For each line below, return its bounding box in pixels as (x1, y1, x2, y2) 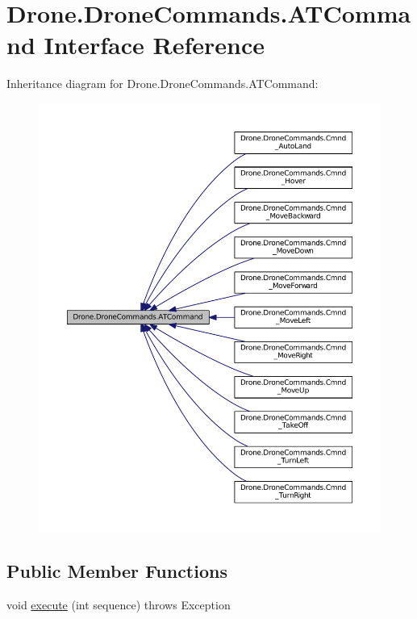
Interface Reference (44, 28, 265, 61)
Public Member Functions (6, 558, 227, 583)
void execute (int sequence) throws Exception (6, 596, 231, 613)
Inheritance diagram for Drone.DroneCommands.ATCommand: (6, 75, 319, 92)
